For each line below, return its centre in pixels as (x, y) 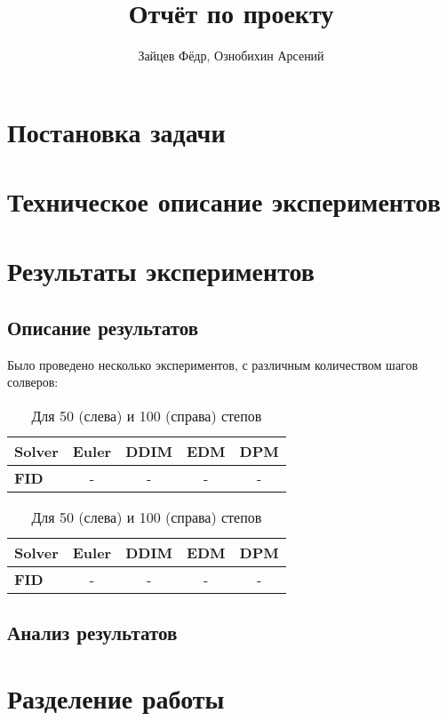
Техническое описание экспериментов (224, 201)
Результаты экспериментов (161, 271)
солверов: (33, 382)
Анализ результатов (92, 633)
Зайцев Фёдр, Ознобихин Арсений (231, 56)
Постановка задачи (116, 131)
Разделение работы (116, 698)
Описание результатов (103, 328)
